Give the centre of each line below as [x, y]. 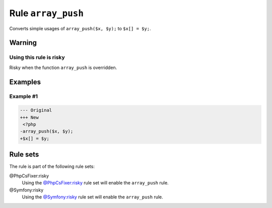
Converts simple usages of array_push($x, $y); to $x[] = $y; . [80, 28]
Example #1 [23, 97]
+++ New [29, 117]
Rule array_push [47, 13]
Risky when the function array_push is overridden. [63, 67]
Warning [23, 43]
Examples [25, 82]
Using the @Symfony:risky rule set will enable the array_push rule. [92, 197]
